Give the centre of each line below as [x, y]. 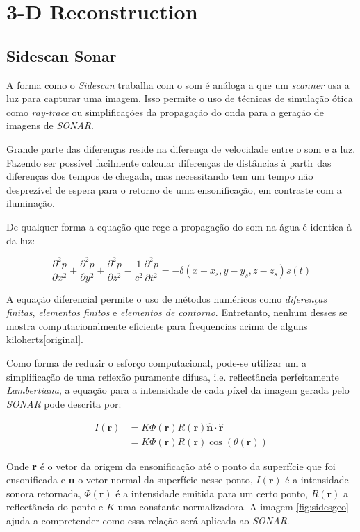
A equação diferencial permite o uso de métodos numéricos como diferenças [167, 298]
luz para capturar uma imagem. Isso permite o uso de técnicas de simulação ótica [180, 98]
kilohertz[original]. [45, 339]
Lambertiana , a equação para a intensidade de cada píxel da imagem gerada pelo [178, 390]
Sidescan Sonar [62, 55]
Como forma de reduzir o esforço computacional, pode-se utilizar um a [156, 363]
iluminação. [31, 203]
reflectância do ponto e [55, 507]
